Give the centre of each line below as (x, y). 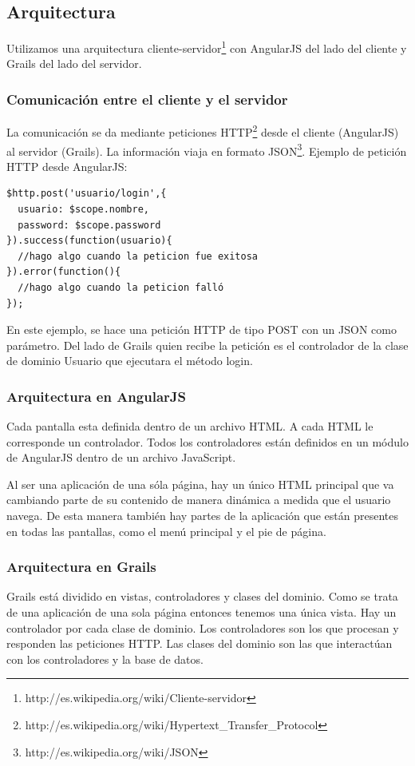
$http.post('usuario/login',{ (87, 194)
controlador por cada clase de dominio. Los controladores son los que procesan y (203, 627)
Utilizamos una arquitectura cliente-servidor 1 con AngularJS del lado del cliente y (207, 47)
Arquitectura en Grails (81, 567)
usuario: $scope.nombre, (83, 209)
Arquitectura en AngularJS (96, 396)
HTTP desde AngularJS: (67, 166)
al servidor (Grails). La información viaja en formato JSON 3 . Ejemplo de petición (207, 149)
